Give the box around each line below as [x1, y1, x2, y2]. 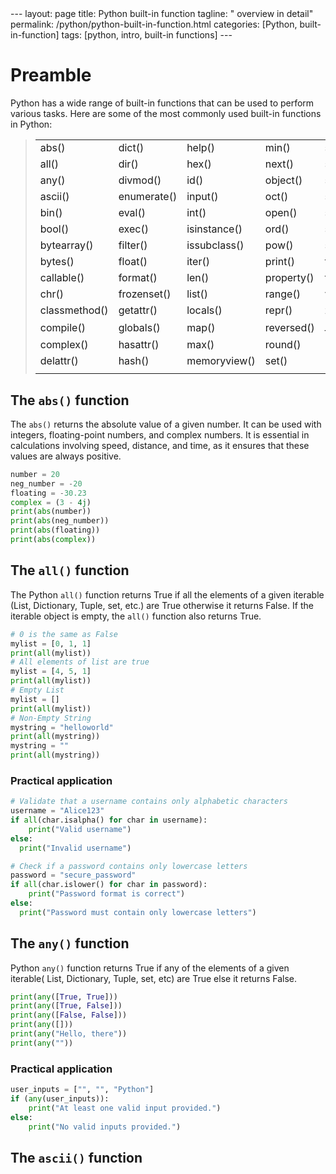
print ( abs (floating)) [10, 525, 101, 536]
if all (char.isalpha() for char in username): [10, 815, 208, 826]
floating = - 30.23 [10, 488, 87, 498]
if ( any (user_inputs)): [10, 1094, 110, 1104]
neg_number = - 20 [10, 478, 83, 489]
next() [264, 157, 295, 171]
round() [264, 338, 302, 352]
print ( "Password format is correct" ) [28, 889, 186, 899]
